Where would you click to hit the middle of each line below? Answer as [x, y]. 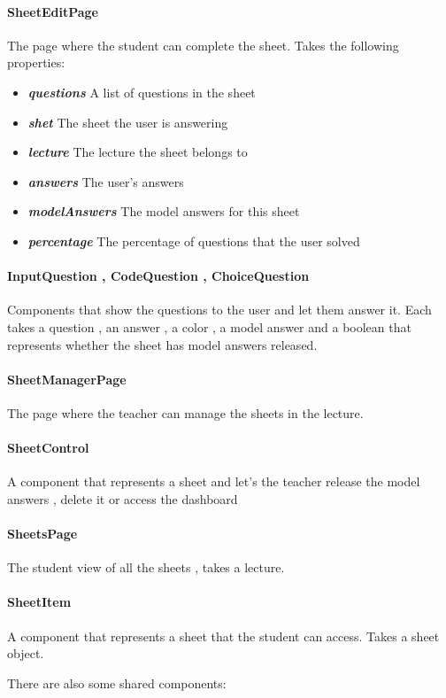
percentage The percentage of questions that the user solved [194, 240]
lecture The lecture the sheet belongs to [138, 152]
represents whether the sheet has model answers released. [162, 344]
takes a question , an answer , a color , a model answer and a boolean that [209, 326]
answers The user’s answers [106, 181]
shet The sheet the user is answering [128, 122]
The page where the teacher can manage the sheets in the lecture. [185, 412]
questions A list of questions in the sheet [142, 92]
